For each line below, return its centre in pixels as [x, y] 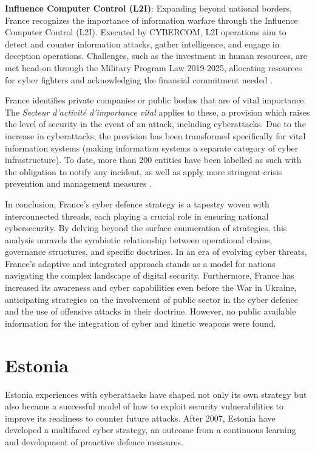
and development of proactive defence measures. [94, 441]
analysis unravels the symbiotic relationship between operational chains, [139, 239]
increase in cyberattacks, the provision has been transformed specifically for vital [155, 135]
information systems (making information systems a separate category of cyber [152, 148]
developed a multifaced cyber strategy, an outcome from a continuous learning [151, 430]
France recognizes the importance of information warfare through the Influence [151, 20]
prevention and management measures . [79, 183]
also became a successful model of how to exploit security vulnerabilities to [144, 406]
